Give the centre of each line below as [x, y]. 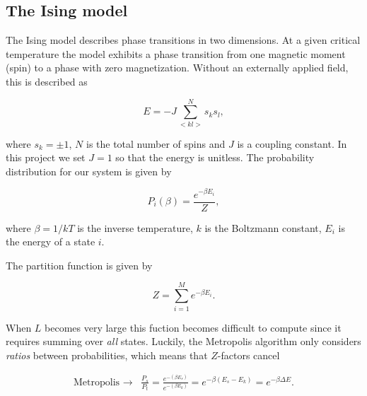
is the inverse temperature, [135, 227]
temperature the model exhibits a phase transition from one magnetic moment [176, 53]
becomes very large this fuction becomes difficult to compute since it [193, 327]
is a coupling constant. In [292, 143]
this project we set [46, 157]
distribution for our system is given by [89, 171]
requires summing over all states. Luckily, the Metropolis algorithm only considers [183, 341]
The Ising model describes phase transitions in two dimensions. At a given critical [183, 40]
